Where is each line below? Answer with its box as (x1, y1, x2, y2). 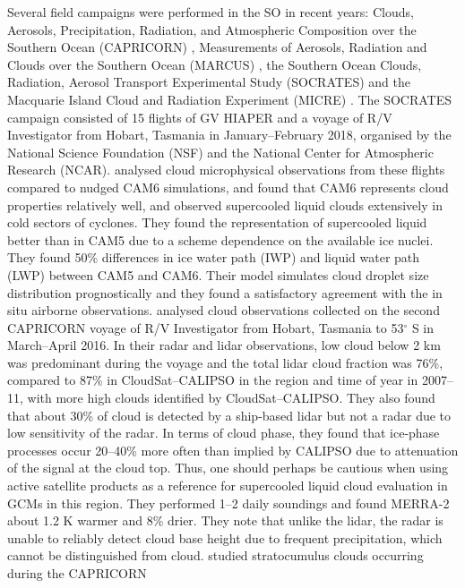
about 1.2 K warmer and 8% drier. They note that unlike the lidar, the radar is (7, 511, 443, 530)
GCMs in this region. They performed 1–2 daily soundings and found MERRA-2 (7, 493, 450, 512)
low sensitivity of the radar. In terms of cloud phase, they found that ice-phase (7, 423, 440, 442)
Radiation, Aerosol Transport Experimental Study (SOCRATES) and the (7, 72, 410, 91)
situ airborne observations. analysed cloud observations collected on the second (7, 301, 440, 320)
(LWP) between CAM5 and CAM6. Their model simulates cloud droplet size (7, 265, 429, 284)
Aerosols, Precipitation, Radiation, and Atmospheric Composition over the (7, 20, 417, 38)
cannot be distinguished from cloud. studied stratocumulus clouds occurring (7, 546, 424, 565)
